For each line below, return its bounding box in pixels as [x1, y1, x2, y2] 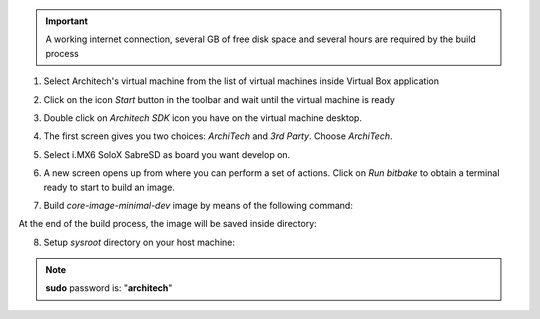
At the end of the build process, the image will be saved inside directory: [18, 218, 317, 230]
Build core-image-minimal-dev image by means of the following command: [43, 199, 354, 211]
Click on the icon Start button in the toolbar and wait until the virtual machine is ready [43, 93, 395, 105]
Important [45, 15, 89, 27]
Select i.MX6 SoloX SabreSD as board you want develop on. [43, 148, 291, 160]
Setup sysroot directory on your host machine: [43, 236, 235, 248]
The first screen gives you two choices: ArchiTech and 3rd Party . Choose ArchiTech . [43, 130, 393, 142]
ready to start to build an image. [43, 181, 175, 193]
